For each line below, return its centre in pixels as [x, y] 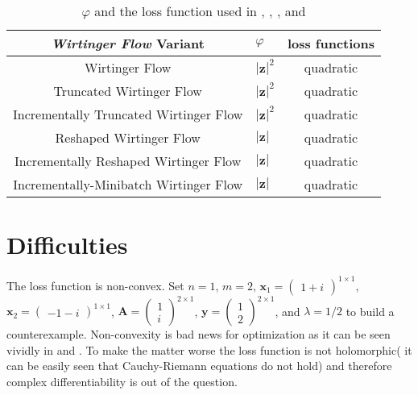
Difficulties [67, 245]
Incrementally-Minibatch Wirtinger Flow [128, 184]
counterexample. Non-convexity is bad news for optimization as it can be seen [199, 334]
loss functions [331, 43]
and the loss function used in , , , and [200, 11]
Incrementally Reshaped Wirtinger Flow [128, 161]
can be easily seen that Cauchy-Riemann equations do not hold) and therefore [199, 366]
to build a [370, 311]
